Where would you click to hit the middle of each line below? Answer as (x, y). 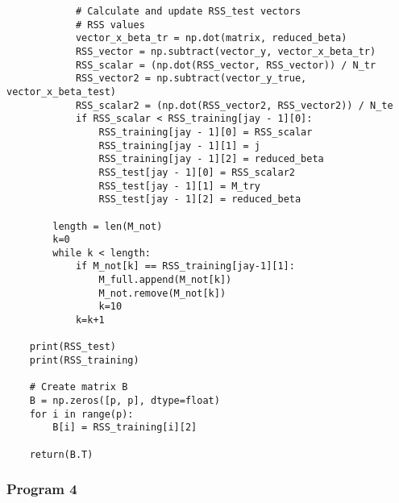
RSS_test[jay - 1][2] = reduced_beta (200, 200)
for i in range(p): (81, 414)
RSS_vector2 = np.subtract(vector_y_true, (191, 79)
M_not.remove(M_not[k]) (162, 293)
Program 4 (42, 489)
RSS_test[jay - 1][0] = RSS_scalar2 (197, 172)
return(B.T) (61, 454)
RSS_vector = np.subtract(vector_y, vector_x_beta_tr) (226, 51)
